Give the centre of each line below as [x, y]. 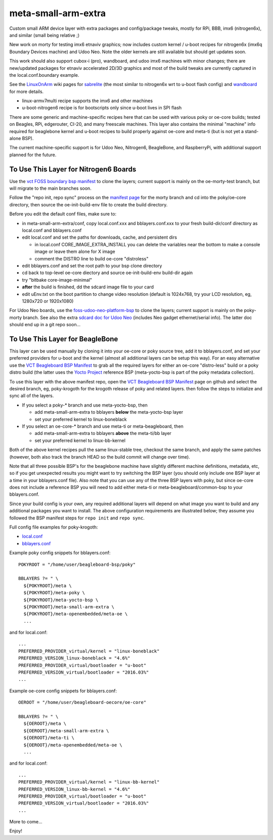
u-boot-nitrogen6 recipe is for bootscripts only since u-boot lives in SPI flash [102, 108]
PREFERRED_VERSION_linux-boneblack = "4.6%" [75, 658]
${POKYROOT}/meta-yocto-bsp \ [61, 600]
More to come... [26, 822]
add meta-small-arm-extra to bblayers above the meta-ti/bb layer [103, 433]
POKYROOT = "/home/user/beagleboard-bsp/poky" [77, 564]
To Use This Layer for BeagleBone [64, 339]
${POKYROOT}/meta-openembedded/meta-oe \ [76, 614]
